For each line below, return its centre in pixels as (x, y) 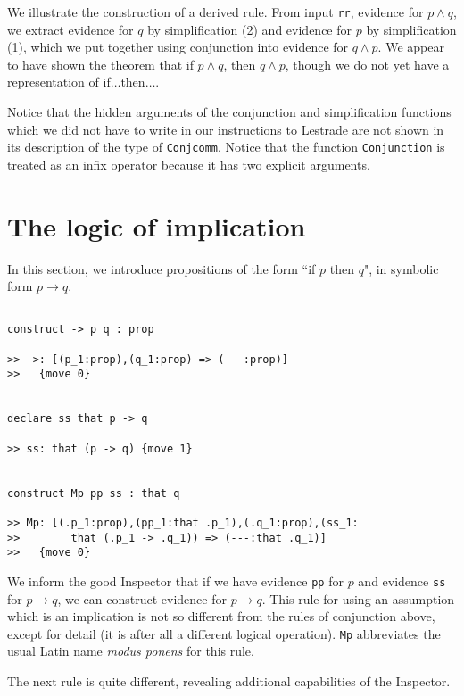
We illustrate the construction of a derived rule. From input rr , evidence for (215, 12)
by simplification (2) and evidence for (249, 29)
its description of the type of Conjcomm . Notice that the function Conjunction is (226, 147)
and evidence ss (402, 580)
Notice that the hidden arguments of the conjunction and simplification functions (229, 112)
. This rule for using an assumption (358, 598)
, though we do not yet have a (367, 64)
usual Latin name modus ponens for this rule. (131, 651)
